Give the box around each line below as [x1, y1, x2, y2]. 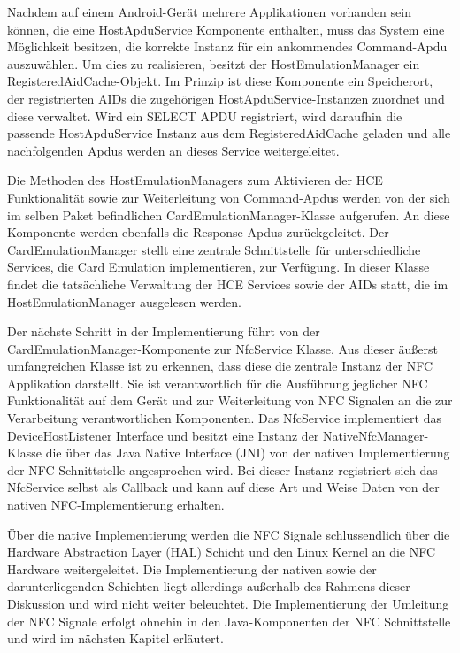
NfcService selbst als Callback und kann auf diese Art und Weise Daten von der [7, 478, 440, 496]
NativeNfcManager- [322, 426, 429, 444]
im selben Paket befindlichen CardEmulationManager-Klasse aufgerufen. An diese [7, 205, 450, 224]
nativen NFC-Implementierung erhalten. [7, 496, 225, 514]
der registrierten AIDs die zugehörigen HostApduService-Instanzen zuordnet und [7, 88, 445, 107]
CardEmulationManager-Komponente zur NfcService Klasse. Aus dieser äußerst [7, 339, 438, 357]
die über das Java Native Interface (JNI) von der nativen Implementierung [45, 443, 450, 462]
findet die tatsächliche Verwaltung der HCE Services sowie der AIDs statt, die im [7, 274, 448, 293]
